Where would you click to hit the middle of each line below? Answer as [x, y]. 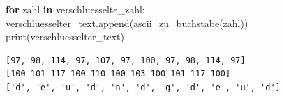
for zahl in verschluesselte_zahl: [75, 9]
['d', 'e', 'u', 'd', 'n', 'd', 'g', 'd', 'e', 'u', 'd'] [143, 87]
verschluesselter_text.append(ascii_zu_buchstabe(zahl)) [127, 23]
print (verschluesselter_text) [65, 36]
